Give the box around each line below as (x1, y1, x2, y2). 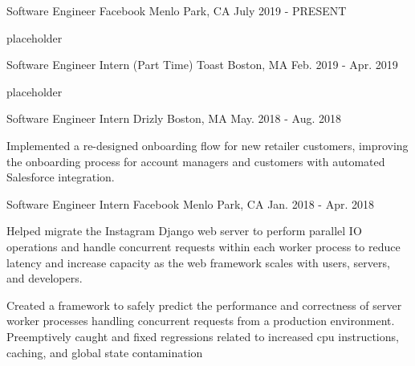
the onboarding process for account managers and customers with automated (6, 152, 385, 169)
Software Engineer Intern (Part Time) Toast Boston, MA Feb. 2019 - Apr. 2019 (6, 56, 398, 73)
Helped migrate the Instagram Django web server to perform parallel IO (6, 222, 362, 239)
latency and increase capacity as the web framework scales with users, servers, (6, 254, 390, 270)
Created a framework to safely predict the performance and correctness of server (6, 296, 402, 313)
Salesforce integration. (6, 169, 115, 185)
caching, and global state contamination (6, 344, 203, 360)
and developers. (6, 270, 83, 287)
